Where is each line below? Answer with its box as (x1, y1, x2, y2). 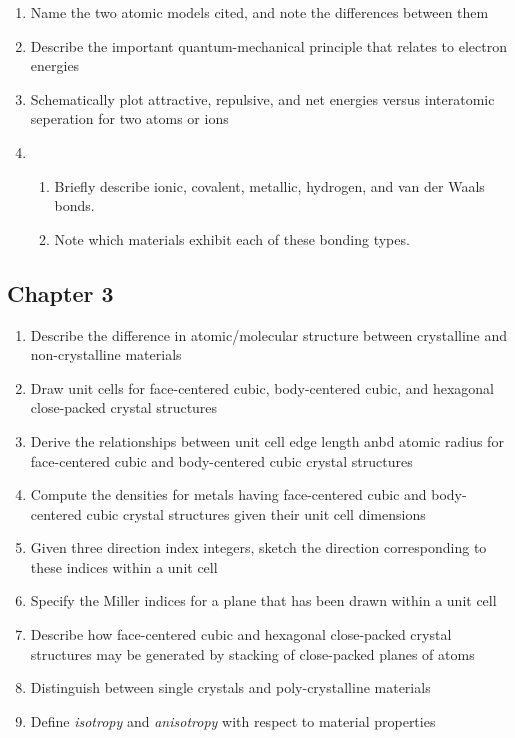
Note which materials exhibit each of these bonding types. (54, 228, 410, 249)
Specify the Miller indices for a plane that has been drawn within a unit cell (30, 590, 497, 611)
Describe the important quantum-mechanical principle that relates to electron (30, 35, 507, 56)
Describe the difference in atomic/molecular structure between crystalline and (30, 324, 508, 345)
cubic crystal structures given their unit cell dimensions (86, 503, 426, 524)
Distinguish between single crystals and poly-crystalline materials (30, 677, 431, 698)
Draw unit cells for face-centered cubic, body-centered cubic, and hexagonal (30, 377, 494, 398)
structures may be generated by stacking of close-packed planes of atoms (30, 643, 475, 664)
